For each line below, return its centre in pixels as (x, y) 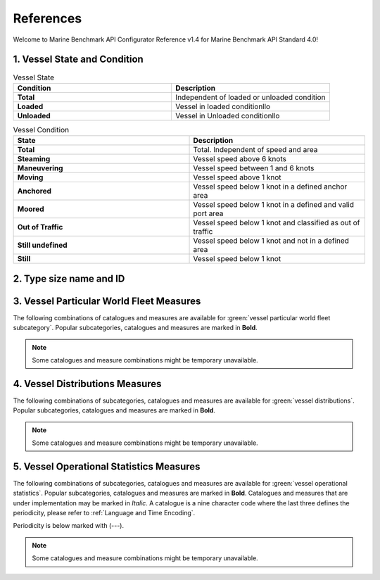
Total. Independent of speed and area (255, 150)
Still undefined (42, 245)
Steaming (34, 159)
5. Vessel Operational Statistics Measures (107, 466)
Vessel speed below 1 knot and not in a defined (271, 241)
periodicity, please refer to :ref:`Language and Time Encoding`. (104, 513)
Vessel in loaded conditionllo (223, 106)
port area (208, 213)
